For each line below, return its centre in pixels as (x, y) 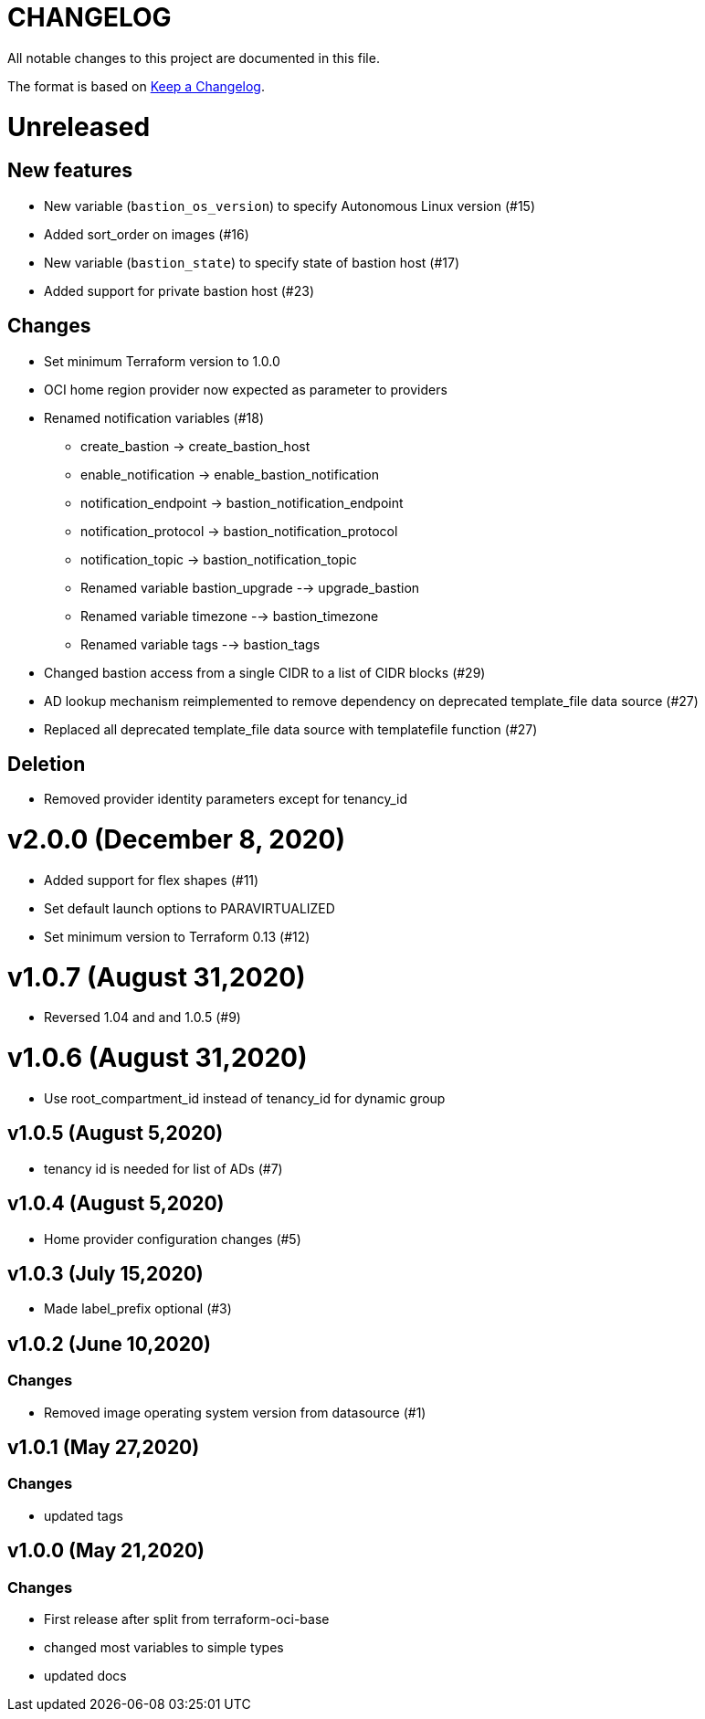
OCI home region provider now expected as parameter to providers (246, 389)
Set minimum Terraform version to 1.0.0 (162, 361)
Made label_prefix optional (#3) (138, 1309)
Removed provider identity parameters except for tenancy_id (226, 799)
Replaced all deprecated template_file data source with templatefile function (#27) (291, 729)
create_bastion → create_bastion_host (195, 446)
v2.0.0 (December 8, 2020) (176, 840)
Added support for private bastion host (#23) (179, 290)
